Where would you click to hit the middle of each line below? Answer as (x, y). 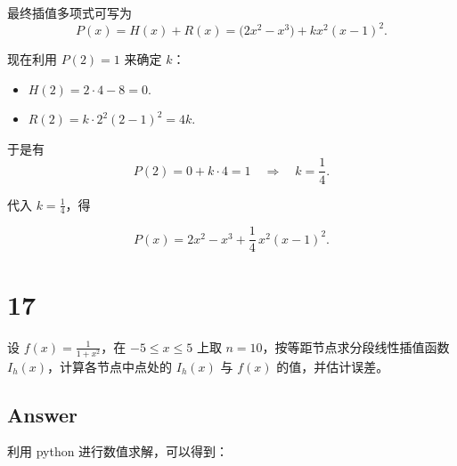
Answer (43, 414)
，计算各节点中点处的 (110, 366)
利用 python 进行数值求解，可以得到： (118, 451)
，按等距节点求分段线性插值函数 (356, 346)
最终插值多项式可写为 (69, 12)
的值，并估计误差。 (333, 366)
